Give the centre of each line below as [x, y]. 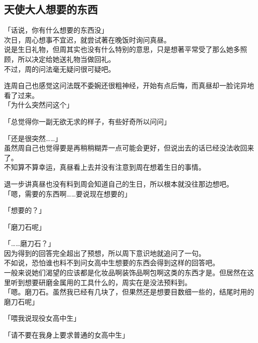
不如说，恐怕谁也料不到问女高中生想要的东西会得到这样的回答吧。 [112, 263]
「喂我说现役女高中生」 [42, 318]
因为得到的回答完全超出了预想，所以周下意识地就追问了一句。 [105, 253]
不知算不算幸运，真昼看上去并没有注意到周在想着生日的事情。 [105, 167]
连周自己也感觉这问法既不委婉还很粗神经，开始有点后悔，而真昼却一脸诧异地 [129, 85]
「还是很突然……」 [33, 138]
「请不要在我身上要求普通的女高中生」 [66, 335]
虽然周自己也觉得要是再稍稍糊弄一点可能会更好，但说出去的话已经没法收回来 [129, 148]
